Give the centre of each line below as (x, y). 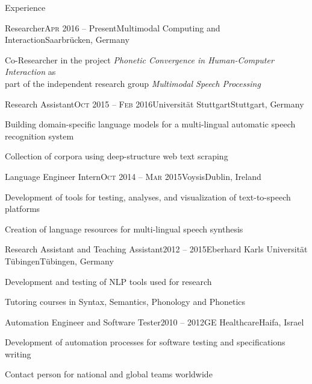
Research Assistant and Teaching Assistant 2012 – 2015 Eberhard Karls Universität (156, 249)
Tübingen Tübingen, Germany (59, 261)
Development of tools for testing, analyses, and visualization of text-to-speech (148, 197)
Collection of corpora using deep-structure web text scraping (117, 156)
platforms (23, 209)
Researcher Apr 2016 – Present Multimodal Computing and (113, 27)
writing (18, 354)
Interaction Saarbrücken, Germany (67, 40)
